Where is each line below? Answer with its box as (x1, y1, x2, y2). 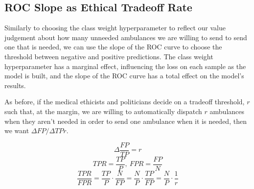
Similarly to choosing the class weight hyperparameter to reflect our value (4, 23, 226, 33)
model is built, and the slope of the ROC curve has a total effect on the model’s (4, 71, 244, 81)
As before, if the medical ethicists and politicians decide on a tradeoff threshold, (4, 96, 245, 107)
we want (4, 125, 29, 136)
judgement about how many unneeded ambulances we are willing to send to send (4, 32, 247, 42)
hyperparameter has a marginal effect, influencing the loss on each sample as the (4, 61, 246, 71)
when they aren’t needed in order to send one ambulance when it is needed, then (4, 116, 247, 126)
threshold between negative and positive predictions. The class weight (4, 51, 213, 61)
